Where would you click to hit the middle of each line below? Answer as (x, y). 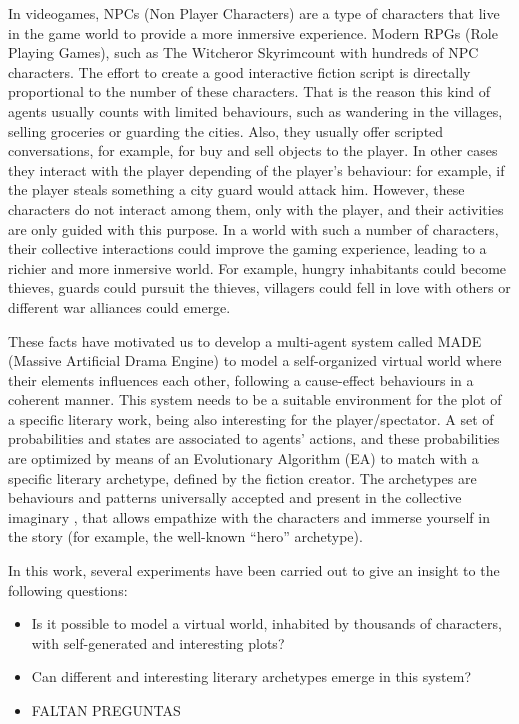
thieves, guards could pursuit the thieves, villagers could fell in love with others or (259, 287)
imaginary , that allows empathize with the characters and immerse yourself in (249, 516)
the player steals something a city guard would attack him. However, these (236, 189)
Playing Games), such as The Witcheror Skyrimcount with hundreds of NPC (243, 52)
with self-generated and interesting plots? (158, 642)
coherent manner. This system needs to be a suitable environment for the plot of (255, 399)
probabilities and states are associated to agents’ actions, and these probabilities (254, 438)
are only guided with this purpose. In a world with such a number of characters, (253, 228)
